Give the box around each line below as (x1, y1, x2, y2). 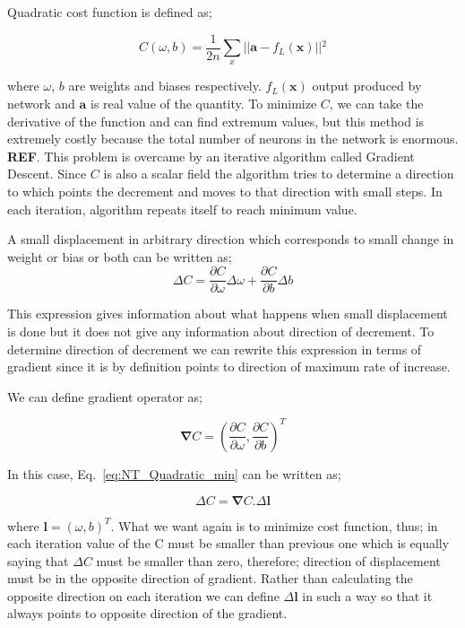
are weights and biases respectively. (68, 76, 262, 95)
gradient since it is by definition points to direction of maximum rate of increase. (7, 357, 451, 376)
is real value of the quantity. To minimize (90, 94, 317, 113)
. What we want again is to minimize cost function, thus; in (110, 516, 438, 535)
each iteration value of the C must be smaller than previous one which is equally (7, 534, 450, 553)
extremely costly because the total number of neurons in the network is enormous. (7, 129, 459, 148)
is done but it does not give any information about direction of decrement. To (7, 322, 435, 341)
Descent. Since (7, 164, 87, 183)
